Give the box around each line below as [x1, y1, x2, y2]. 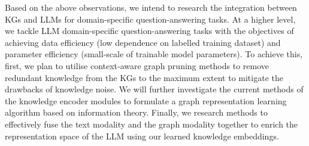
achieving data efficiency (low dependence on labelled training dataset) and [5, 36, 281, 48]
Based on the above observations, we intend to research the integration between [5, 1, 297, 13]
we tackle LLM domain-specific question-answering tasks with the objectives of [5, 24, 294, 37]
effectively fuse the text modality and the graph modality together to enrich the [5, 117, 298, 130]
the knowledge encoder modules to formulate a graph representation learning [5, 94, 287, 107]
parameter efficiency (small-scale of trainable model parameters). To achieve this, [5, 48, 303, 60]
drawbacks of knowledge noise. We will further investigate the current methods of [5, 83, 304, 95]
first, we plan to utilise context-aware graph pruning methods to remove [5, 59, 269, 72]
